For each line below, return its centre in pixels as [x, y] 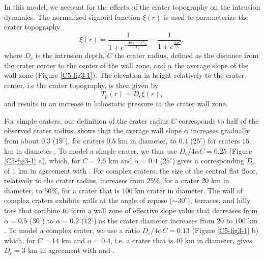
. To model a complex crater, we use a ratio [72, 230]
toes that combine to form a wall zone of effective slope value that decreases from [131, 210]
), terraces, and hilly [219, 200]
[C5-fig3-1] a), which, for [42, 161]
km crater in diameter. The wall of [189, 190]
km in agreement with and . [71, 250]
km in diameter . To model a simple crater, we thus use [91, 150]
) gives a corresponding [208, 161]
